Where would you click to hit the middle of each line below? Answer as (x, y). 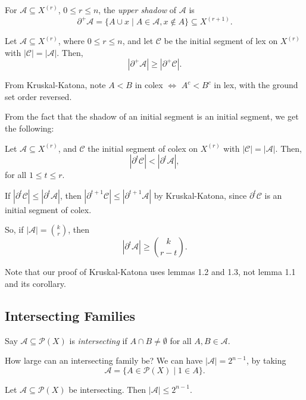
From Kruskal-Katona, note (55, 85)
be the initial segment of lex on (221, 41)
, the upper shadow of (138, 10)
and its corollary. (35, 283)
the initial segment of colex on (143, 148)
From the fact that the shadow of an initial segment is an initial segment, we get (152, 116)
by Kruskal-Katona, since (200, 195)
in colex (149, 85)
